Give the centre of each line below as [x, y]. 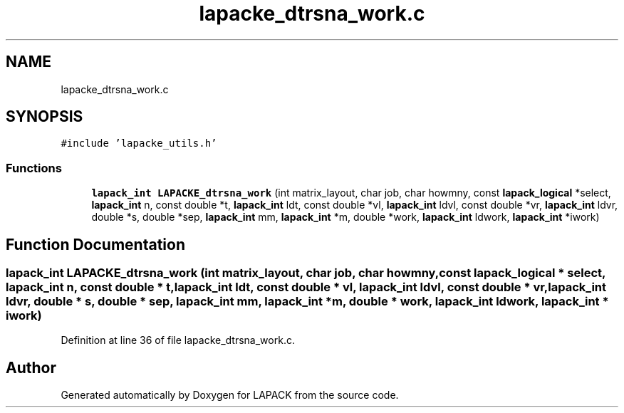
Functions [34, 168]
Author [31, 367]
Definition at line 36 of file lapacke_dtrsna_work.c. [178, 340]
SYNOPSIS [45, 117]
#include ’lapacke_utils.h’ [139, 143]
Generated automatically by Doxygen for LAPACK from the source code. [230, 395]
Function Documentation [95, 244]
